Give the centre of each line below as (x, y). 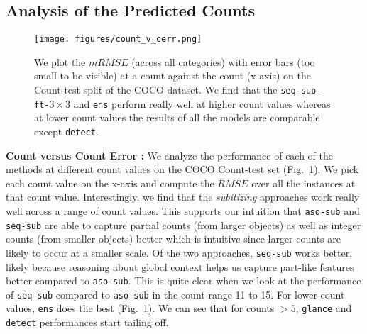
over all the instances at (303, 183)
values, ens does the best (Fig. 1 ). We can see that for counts (140, 308)
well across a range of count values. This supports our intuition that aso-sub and (183, 210)
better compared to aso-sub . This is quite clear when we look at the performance (183, 280)
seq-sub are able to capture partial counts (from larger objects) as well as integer (183, 224)
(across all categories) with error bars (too (223, 61)
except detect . (66, 131)
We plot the (60, 61)
